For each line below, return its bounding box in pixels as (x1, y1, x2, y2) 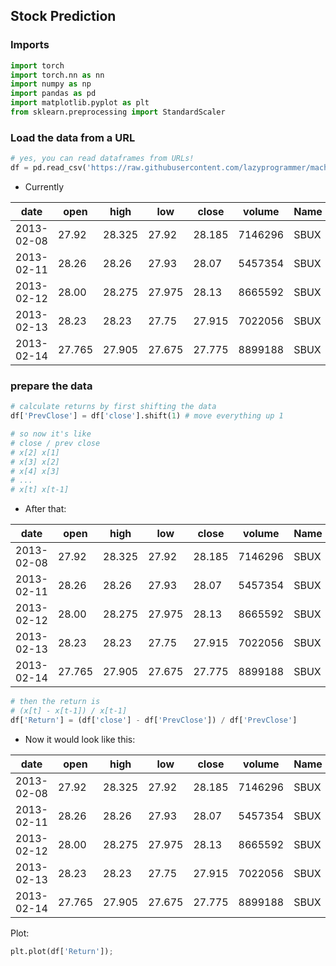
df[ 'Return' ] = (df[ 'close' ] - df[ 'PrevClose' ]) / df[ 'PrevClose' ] (10, 715, 298, 725)
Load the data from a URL (10, 130, 136, 144)
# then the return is (10, 697, 101, 707)
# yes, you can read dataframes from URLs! (10, 154, 195, 164)
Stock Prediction (10, 8, 117, 25)
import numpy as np (10, 79, 92, 89)
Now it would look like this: (24, 733, 136, 745)
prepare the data (10, 379, 93, 393)
